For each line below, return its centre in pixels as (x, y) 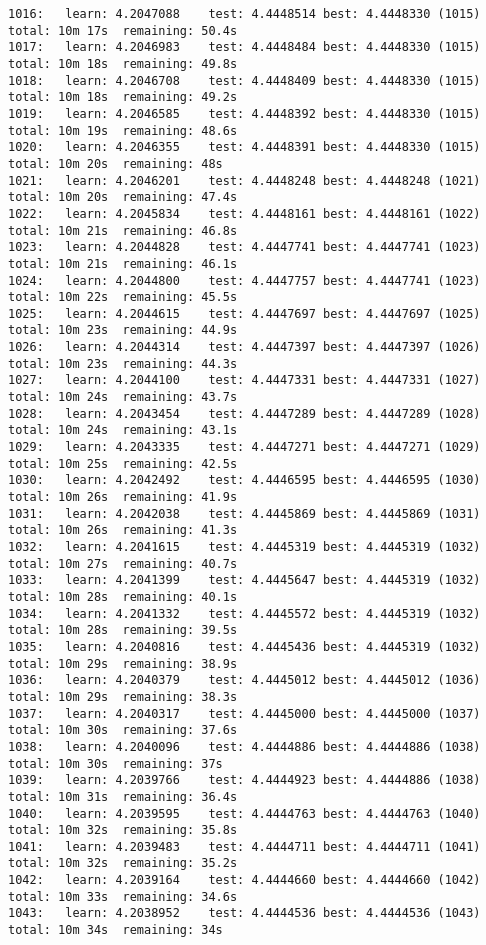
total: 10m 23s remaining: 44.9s (123, 330)
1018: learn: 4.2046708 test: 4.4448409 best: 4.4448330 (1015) (244, 80)
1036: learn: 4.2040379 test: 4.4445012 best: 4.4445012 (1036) (244, 680)
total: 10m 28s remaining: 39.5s (123, 630)
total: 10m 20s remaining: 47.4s (123, 197)
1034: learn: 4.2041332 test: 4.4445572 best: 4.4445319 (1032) (244, 613)
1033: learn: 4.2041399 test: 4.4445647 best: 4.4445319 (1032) (244, 580)
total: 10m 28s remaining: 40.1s (123, 596)
